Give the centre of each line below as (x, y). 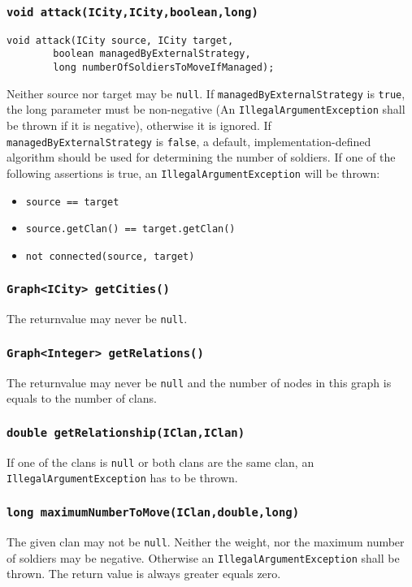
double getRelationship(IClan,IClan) (126, 432)
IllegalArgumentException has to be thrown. (122, 478)
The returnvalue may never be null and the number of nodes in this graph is (199, 382)
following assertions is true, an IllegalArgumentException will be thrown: (193, 173)
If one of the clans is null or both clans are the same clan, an (160, 462)
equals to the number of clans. (82, 398)
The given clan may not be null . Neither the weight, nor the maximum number (206, 541)
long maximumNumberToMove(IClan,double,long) (153, 513)
